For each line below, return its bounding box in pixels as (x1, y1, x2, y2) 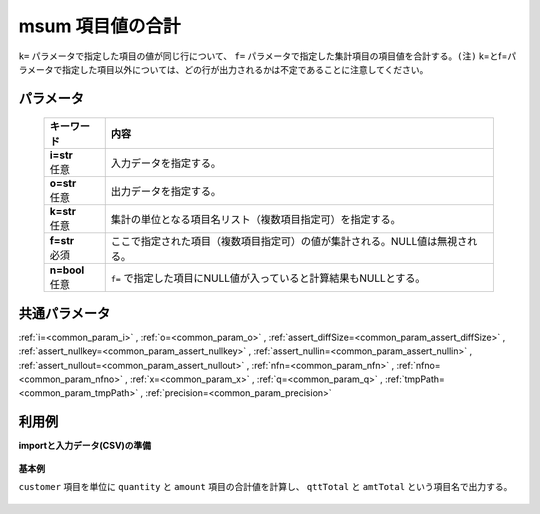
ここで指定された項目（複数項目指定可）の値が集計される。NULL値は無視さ (110, 235, 468, 249)
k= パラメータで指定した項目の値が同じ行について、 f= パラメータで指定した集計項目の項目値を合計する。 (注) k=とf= (18, 50, 508, 62)
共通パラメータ (18, 305, 111, 322)
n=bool (49, 263, 85, 277)
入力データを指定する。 (110, 156, 222, 170)
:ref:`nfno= (396, 359, 441, 371)
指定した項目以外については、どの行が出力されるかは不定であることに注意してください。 (61, 63, 429, 75)
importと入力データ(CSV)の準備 (18, 440, 152, 452)
